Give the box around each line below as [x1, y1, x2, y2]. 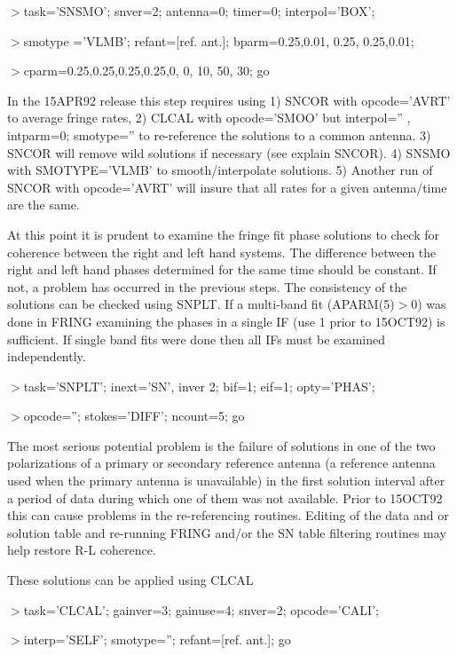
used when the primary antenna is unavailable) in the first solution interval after [7, 471, 445, 490]
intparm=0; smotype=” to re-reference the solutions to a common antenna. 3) [7, 125, 431, 144]
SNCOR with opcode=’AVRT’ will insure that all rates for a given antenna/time [7, 178, 447, 196]
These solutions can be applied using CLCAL [7, 571, 254, 589]
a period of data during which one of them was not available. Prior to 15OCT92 [7, 488, 443, 507]
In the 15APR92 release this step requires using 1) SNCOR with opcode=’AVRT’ [7, 91, 451, 109]
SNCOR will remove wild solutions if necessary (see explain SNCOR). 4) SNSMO [7, 143, 451, 162]
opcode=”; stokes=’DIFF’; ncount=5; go [23, 406, 245, 425]
